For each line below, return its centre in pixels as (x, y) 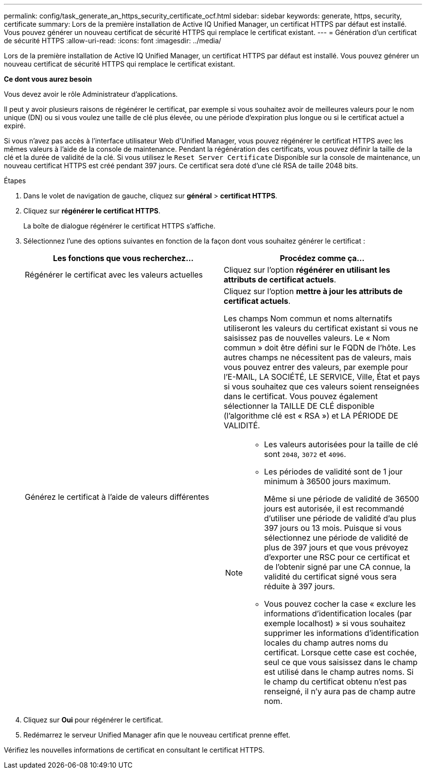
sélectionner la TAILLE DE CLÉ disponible (299, 406)
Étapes (15, 181)
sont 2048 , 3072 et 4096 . (305, 454)
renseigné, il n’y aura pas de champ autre (340, 691)
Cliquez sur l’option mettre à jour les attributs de (313, 291)
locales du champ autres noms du (326, 643)
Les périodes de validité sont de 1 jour (333, 472)
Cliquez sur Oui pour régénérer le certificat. (93, 720)
